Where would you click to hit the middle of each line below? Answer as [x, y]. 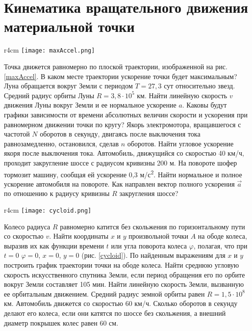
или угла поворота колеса [149, 245]
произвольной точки [159, 236]
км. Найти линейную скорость [182, 95]
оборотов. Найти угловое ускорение [180, 143]
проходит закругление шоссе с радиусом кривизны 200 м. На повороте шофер [121, 162]
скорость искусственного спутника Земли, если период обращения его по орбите [125, 274]
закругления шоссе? [149, 193]
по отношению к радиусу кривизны [57, 193]
